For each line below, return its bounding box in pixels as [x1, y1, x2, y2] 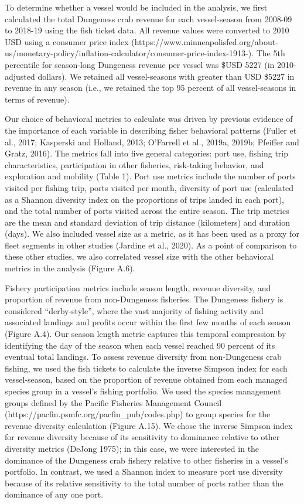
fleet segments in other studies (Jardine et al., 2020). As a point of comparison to [5, 239, 297, 251]
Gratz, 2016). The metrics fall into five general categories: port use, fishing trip [5, 147, 289, 159]
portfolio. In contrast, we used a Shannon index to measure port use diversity [5, 465, 283, 478]
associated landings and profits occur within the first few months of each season [5, 316, 291, 328]
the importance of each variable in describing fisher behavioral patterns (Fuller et [5, 124, 297, 136]
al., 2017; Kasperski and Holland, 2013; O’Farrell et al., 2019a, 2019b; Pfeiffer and [5, 135, 299, 148]
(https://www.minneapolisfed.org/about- [131, 35, 278, 47]
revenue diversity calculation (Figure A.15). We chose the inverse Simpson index [5, 419, 293, 431]
